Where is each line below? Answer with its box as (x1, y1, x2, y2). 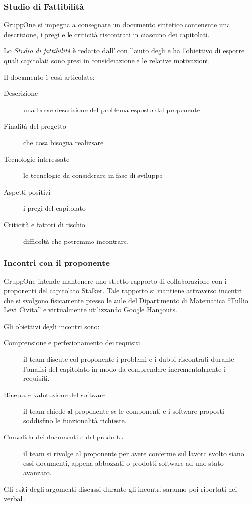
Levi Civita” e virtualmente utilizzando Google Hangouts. (4, 305, 177, 315)
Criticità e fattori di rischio (4, 219, 85, 229)
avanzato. (23, 467, 52, 478)
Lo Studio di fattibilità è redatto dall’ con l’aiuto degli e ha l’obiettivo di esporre (4, 45, 245, 56)
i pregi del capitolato (23, 203, 86, 213)
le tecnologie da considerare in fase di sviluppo (23, 170, 163, 180)
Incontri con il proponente (4, 257, 110, 269)
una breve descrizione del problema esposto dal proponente (23, 104, 200, 114)
